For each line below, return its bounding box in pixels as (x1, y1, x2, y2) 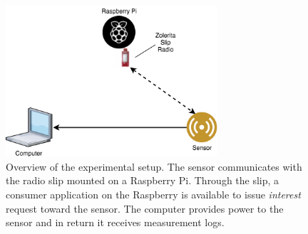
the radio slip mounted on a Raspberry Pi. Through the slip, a (6, 173, 279, 188)
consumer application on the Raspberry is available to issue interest (6, 187, 301, 202)
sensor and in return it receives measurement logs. (6, 215, 225, 230)
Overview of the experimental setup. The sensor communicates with (6, 159, 302, 174)
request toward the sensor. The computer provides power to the (6, 201, 284, 216)
